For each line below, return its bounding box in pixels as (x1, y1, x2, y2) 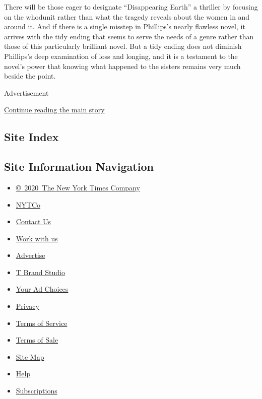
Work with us (16, 233, 58, 243)
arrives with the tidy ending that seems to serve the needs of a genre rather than (4, 31, 254, 41)
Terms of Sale (16, 335, 58, 345)
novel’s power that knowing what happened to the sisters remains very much (4, 60, 241, 71)
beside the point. (4, 71, 56, 81)
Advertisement (4, 87, 49, 98)
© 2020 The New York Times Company (16, 182, 140, 192)
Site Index (4, 129, 59, 145)
